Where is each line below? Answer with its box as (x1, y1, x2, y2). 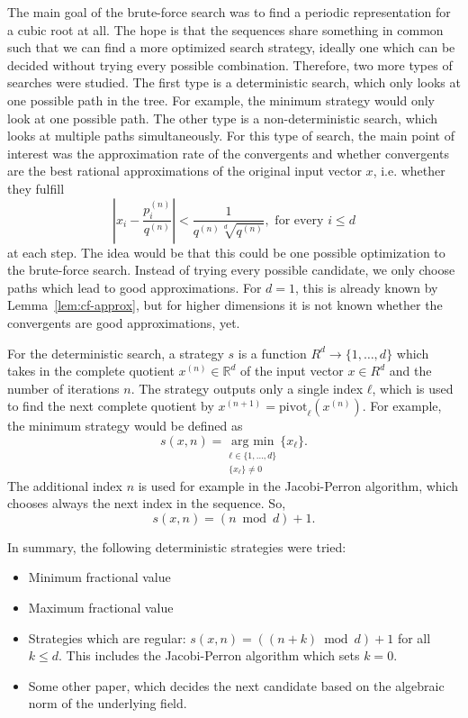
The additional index (7, 476, 122, 495)
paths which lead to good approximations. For (7, 277, 262, 296)
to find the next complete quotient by (7, 396, 214, 415)
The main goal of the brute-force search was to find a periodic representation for (7, 3, 451, 21)
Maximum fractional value (28, 597, 174, 616)
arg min (231, 434, 274, 448)
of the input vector (240, 361, 344, 380)
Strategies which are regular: (28, 628, 186, 647)
